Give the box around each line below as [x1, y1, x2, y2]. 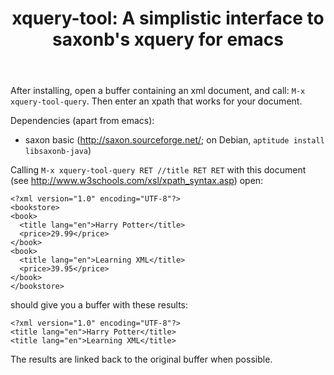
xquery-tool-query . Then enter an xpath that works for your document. [10, 95, 303, 107]
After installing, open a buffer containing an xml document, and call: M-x [10, 85, 306, 97]
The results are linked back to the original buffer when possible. [10, 353, 273, 366]
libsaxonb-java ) [24, 145, 92, 157]
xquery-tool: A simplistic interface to [11, 7, 325, 30]
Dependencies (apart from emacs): [10, 115, 155, 127]
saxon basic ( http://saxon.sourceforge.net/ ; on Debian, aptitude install [24, 134, 325, 146]
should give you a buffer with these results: [10, 299, 189, 311]
